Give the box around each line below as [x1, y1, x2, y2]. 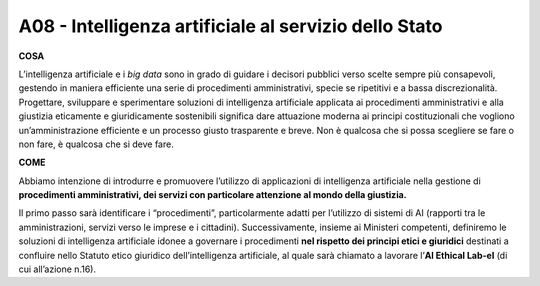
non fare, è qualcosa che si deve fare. [18, 138, 174, 150]
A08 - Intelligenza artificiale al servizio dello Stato [18, 15, 443, 37]
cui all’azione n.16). [18, 263, 97, 275]
